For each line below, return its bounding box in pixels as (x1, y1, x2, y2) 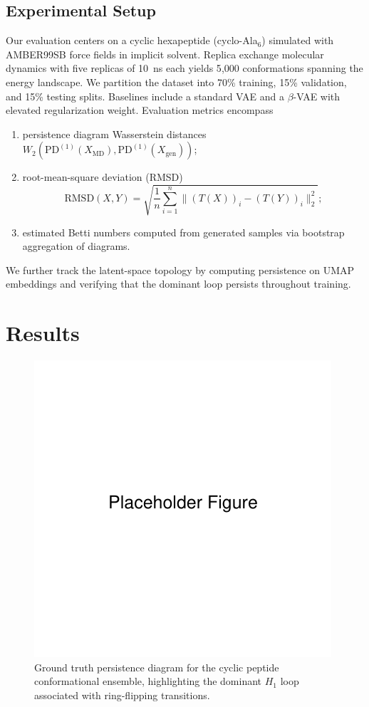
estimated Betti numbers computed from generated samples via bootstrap (22, 224, 345, 239)
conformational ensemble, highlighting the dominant (34, 674, 262, 688)
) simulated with (261, 33, 334, 48)
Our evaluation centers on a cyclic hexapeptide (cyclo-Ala (6, 33, 258, 48)
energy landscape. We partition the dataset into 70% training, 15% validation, (6, 74, 347, 89)
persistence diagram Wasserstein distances (22, 126, 207, 141)
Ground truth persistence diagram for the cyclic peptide (34, 659, 279, 674)
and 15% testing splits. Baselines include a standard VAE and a (6, 88, 284, 103)
